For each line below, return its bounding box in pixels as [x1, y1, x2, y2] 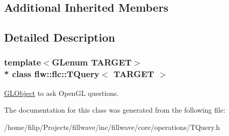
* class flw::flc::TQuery [4, 67, 100, 80]
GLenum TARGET [51, 56, 132, 69]
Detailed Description [4, 29, 116, 45]
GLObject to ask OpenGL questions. [4, 87, 119, 98]
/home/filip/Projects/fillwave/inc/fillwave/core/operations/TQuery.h [4, 121, 220, 132]
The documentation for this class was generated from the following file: [4, 105, 225, 115]
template [4, 56, 41, 69]
